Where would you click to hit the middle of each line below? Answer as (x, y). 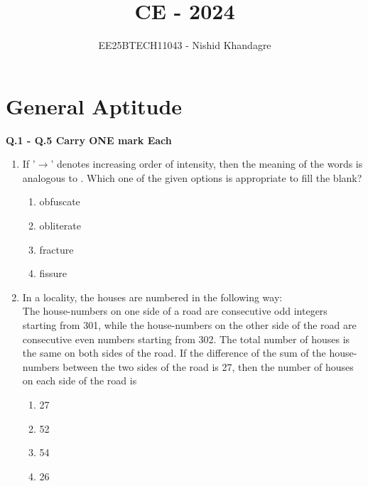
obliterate (60, 226)
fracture (56, 249)
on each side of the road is (80, 380)
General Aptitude (94, 106)
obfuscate (60, 201)
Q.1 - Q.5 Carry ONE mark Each (89, 140)
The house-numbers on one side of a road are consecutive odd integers (175, 311)
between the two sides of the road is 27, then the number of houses (208, 366)
